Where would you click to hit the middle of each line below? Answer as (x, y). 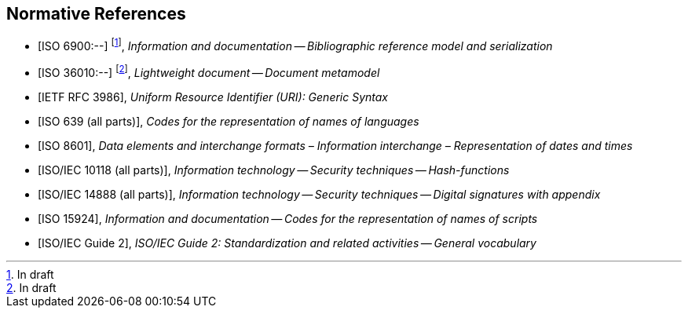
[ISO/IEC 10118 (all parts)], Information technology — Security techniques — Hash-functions (274, 170)
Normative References (96, 14)
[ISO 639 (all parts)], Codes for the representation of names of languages (229, 121)
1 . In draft (30, 274)
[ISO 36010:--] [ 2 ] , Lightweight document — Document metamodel (209, 71)
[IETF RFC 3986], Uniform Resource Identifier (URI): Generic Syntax (213, 97)
